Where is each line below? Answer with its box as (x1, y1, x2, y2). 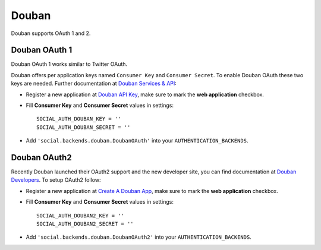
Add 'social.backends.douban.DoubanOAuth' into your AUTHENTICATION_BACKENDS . (26, 137, 248, 144)
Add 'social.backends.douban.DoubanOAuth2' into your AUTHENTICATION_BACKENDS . (26, 233, 252, 240)
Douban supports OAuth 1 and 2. (11, 30, 91, 37)
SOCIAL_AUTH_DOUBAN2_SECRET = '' (36, 220, 134, 227)
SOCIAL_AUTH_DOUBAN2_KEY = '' (36, 212, 125, 219)
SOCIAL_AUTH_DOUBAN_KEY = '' (36, 116, 121, 122)
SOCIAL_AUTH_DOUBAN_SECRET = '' (36, 124, 131, 131)
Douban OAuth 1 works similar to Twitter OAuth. (11, 61, 128, 68)
